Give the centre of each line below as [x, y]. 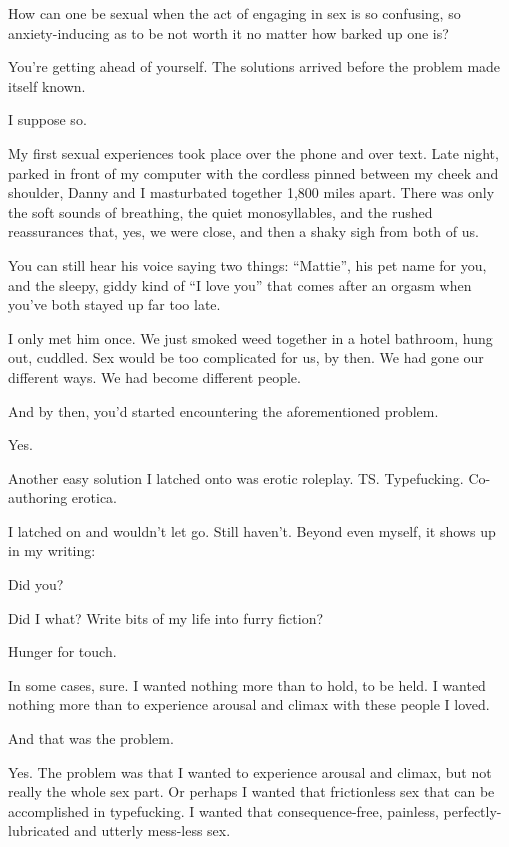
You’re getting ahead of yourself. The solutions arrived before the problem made [254, 66]
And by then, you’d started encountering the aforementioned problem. [223, 410]
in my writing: [52, 550]
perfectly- [472, 810]
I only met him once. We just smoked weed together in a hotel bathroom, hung [250, 337]
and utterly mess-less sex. [152, 830]
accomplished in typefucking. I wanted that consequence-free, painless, [223, 810]
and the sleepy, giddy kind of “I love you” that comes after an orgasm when [240, 284]
